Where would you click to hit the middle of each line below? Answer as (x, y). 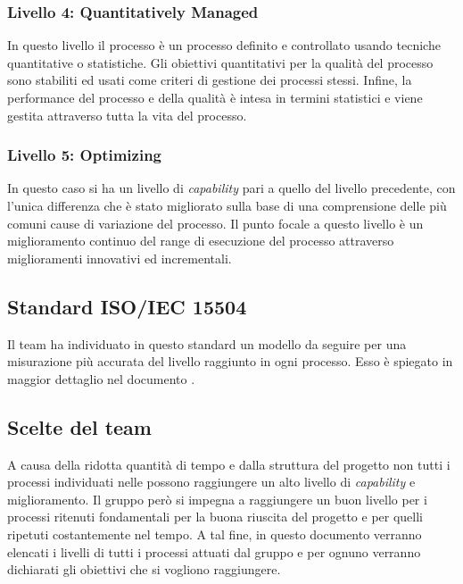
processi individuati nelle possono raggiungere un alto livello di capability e (211, 482)
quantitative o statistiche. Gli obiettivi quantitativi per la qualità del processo (220, 62)
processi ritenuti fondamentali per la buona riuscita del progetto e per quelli (215, 517)
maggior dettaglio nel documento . (101, 378)
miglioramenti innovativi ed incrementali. (120, 258)
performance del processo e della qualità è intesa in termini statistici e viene (215, 97)
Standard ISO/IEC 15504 (127, 306)
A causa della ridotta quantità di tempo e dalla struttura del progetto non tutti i (229, 464)
